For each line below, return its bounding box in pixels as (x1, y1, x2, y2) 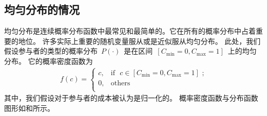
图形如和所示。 (4, 102, 54, 113)
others (110, 79, 130, 87)
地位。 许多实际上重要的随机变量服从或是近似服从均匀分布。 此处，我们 (18, 35, 261, 46)
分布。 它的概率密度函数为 (4, 55, 93, 66)
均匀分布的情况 (4, 2, 80, 17)
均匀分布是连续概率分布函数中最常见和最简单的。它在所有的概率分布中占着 (4, 26, 256, 36)
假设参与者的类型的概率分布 (4, 45, 98, 56)
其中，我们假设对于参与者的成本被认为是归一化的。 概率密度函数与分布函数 (4, 92, 258, 103)
